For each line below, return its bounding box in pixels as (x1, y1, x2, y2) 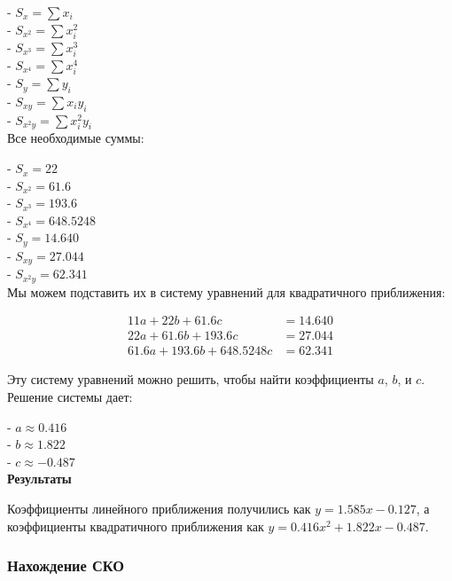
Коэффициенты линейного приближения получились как (7, 499, 311, 518)
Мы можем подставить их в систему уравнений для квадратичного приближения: (7, 282, 446, 301)
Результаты (7, 469, 72, 488)
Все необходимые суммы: (7, 129, 144, 147)
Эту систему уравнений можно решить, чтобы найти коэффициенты (7, 370, 374, 389)
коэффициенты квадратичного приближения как (7, 516, 264, 535)
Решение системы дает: (7, 388, 133, 406)
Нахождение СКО (7, 554, 125, 577)
